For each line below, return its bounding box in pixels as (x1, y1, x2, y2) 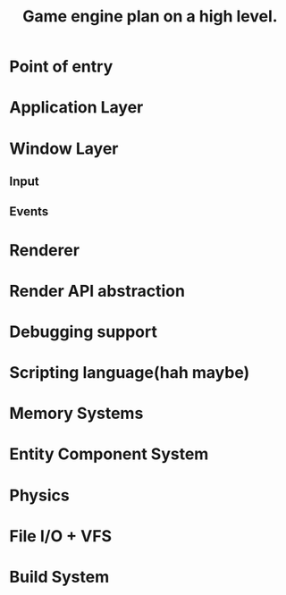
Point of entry (9, 56, 114, 77)
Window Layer (9, 138, 119, 158)
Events (9, 204, 49, 220)
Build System (9, 567, 110, 587)
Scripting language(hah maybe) (9, 363, 250, 383)
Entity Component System (9, 444, 209, 465)
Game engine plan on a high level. (21, 6, 279, 27)
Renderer (9, 239, 80, 260)
